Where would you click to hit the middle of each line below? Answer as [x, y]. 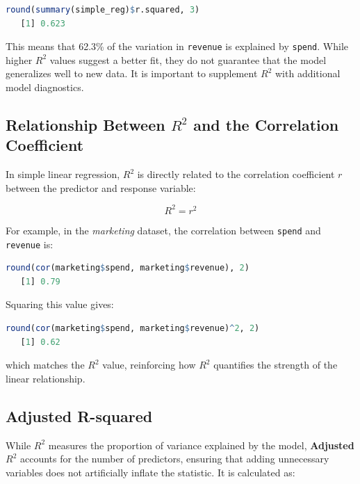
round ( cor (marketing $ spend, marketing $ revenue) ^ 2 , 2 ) [133, 328]
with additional [308, 73]
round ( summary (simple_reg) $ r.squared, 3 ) [103, 10]
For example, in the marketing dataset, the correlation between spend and [163, 230]
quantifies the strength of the [276, 365]
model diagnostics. [45, 87]
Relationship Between [85, 125]
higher [19, 59]
